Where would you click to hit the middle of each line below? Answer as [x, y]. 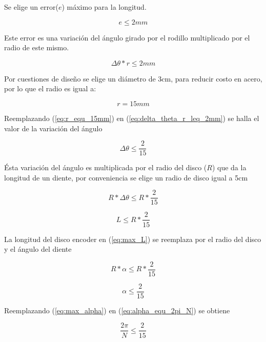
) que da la [229, 167]
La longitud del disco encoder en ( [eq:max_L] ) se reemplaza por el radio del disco [133, 239]
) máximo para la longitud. [104, 7]
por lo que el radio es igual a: [50, 88]
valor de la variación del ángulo [53, 128]
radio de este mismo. [37, 47]
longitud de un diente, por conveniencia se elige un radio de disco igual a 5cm [126, 177]
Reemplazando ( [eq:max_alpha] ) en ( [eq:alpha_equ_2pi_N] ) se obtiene [117, 310]
